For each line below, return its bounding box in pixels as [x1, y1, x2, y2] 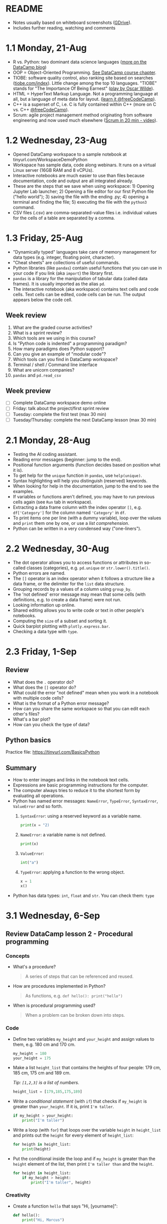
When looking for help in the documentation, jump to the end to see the [12, 483, 160, 489]
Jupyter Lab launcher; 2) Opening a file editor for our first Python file [12, 188, 154, 194]
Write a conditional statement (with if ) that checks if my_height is [12, 1098, 147, 1104]
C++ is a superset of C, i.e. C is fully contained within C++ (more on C [12, 101, 157, 107]
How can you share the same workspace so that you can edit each [12, 705, 150, 712]
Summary [5, 764, 37, 772]
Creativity [5, 1192, 30, 1199]
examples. [12, 488, 34, 494]
